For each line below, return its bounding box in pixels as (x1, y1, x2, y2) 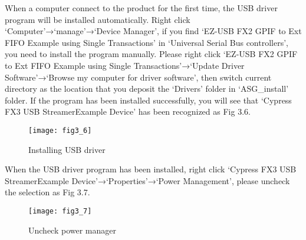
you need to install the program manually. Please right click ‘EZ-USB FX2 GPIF (5, 48, 298, 60)
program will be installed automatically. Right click (5, 13, 190, 25)
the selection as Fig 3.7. (5, 186, 90, 198)
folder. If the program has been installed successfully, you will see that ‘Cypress (5, 94, 292, 106)
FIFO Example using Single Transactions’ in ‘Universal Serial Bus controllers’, (5, 36, 288, 48)
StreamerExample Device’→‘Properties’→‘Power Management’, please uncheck (5, 174, 290, 186)
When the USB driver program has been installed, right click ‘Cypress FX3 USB (5, 163, 297, 175)
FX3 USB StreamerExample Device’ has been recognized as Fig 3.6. (5, 105, 251, 118)
